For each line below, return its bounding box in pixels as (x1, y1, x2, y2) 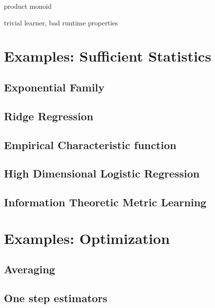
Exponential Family (4, 79, 105, 94)
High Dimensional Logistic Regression (4, 166, 200, 181)
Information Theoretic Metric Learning (4, 195, 207, 210)
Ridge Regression (4, 108, 93, 123)
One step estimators (4, 290, 107, 306)
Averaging (4, 262, 55, 277)
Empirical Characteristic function (4, 137, 177, 152)
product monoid (4, 1, 52, 11)
